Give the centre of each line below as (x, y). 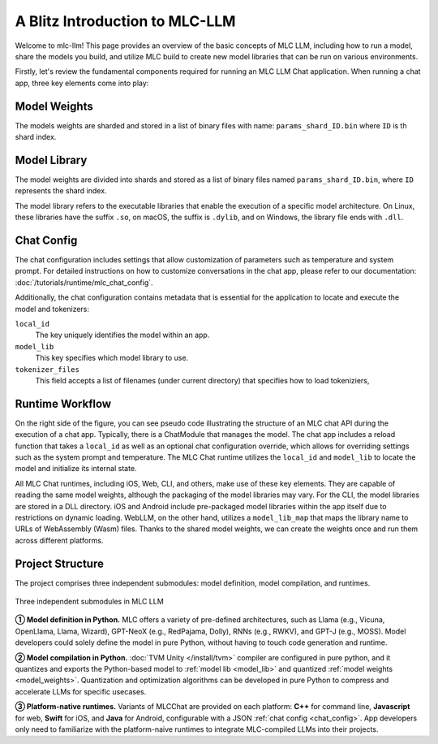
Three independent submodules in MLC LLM (89, 602)
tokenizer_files (47, 369)
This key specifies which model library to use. (112, 358)
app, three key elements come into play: (82, 83)
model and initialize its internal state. (76, 469)
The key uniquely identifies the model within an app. (122, 335)
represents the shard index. (61, 191)
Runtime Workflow (63, 403)
